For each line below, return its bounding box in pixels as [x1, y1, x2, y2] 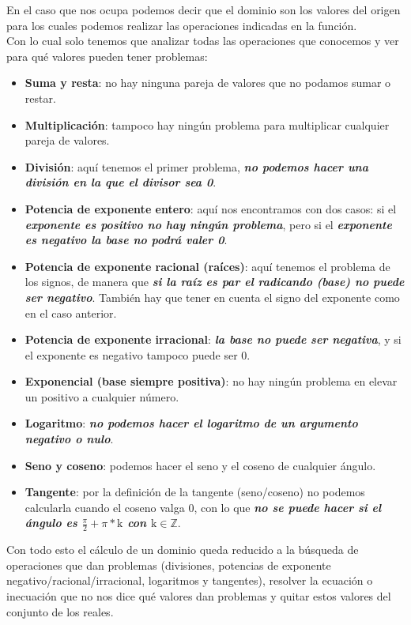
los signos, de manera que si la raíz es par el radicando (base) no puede [25, 273, 405, 290]
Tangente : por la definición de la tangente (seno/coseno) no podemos [25, 484, 365, 500]
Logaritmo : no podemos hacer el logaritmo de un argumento [25, 415, 358, 431]
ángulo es [25, 514, 77, 531]
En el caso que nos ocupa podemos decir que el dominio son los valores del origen [6, 2, 401, 17]
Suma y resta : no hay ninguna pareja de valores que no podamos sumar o [25, 74, 391, 91]
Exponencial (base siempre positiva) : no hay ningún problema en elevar [25, 373, 398, 390]
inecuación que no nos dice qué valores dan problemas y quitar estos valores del [6, 588, 391, 604]
